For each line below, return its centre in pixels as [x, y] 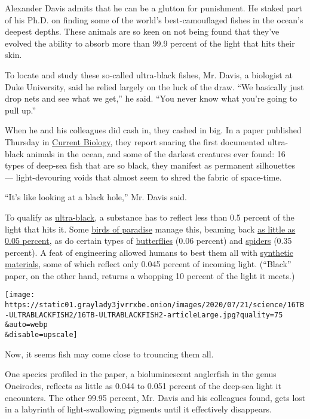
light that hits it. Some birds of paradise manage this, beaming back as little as [150, 229]
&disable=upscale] [41, 335]
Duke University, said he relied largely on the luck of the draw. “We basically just [154, 86]
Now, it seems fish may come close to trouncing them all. [109, 354]
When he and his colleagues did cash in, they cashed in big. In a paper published [153, 130]
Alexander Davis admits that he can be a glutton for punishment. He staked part [154, 8]
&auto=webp [26, 325]
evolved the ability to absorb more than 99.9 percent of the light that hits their [150, 43]
